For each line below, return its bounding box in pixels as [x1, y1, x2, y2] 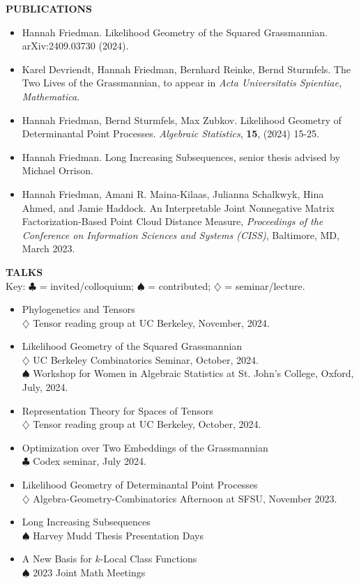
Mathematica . [22, 89, 80, 103]
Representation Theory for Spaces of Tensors [22, 403, 213, 417]
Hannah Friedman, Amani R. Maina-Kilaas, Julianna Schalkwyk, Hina [22, 186, 324, 201]
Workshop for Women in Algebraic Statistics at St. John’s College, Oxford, [33, 366, 354, 381]
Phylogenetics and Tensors [22, 302, 135, 316]
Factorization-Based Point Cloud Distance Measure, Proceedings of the [22, 214, 323, 229]
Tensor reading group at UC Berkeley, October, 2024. [33, 417, 261, 431]
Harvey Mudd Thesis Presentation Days [33, 528, 204, 542]
